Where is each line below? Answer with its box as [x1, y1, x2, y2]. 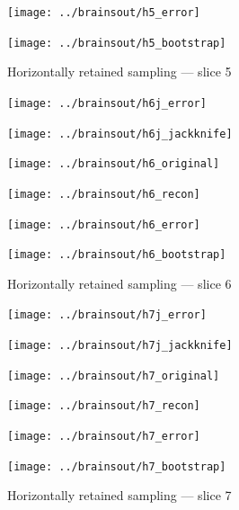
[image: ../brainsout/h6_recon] [7, 187, 200, 201]
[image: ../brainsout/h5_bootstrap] [7, 36, 226, 49]
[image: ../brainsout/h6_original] [7, 157, 220, 171]
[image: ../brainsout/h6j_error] [7, 96, 207, 110]
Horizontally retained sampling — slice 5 [7, 62, 232, 81]
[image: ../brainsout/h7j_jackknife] [7, 339, 233, 353]
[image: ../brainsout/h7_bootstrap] [7, 460, 226, 473]
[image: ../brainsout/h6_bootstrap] [7, 248, 226, 262]
